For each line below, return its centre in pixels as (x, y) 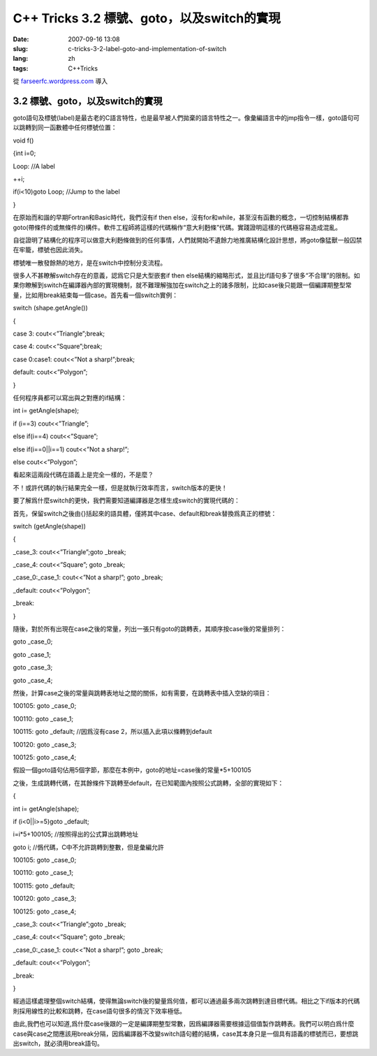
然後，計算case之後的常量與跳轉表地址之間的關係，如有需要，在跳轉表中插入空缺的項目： (142, 693)
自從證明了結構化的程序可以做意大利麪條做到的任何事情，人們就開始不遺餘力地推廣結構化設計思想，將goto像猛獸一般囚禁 (187, 240)
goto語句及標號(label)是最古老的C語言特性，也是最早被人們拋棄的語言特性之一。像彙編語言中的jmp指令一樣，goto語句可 (186, 118)
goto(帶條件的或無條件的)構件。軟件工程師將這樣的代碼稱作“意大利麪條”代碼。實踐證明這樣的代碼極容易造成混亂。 (177, 227)
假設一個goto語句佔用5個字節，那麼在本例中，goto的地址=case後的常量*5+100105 (132, 770)
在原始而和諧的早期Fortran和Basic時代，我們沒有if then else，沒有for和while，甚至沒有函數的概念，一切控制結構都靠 (181, 217)
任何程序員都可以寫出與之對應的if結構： (70, 398)
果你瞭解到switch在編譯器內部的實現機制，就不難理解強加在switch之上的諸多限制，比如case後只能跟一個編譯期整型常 (182, 285)
